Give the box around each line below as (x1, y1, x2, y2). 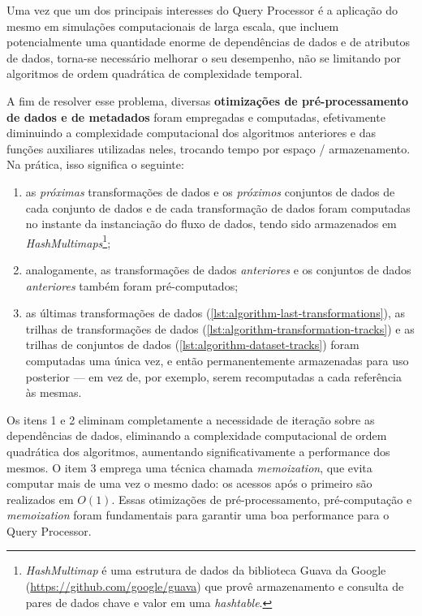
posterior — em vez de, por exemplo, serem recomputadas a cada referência (25, 368, 403, 385)
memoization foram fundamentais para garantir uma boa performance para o (6, 506, 390, 523)
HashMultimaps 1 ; (25, 231, 111, 251)
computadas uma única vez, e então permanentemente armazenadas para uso (25, 351, 409, 368)
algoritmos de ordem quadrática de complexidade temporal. (6, 65, 303, 82)
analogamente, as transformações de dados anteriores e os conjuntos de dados (25, 261, 411, 278)
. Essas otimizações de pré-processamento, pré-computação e (111, 490, 412, 507)
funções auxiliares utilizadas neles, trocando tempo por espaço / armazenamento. (6, 140, 411, 157)
